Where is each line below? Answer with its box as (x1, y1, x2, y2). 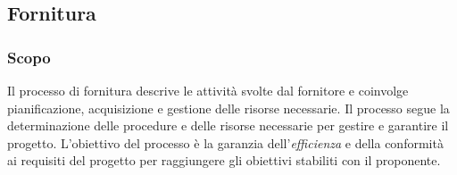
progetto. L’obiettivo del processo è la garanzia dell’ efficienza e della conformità (7, 133, 444, 152)
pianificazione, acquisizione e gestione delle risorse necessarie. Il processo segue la (7, 98, 450, 117)
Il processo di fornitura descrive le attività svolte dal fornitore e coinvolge (7, 81, 409, 99)
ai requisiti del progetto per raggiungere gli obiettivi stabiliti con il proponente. (7, 151, 441, 170)
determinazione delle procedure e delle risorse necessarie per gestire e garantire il (7, 116, 449, 135)
